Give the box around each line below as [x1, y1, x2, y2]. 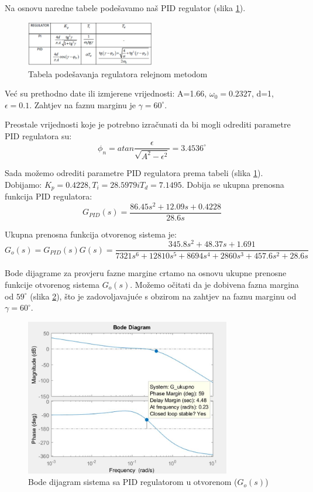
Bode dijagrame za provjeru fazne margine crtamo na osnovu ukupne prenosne [5, 267, 287, 279]
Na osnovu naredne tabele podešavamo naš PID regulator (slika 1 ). [5, 2, 246, 13]
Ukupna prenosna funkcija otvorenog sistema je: [5, 228, 177, 240]
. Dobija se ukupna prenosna [181, 178, 284, 190]
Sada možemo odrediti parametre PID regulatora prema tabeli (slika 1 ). [5, 166, 263, 178]
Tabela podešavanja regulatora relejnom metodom [28, 67, 208, 80]
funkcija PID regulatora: [5, 190, 92, 202]
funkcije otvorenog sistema [5, 278, 99, 290]
